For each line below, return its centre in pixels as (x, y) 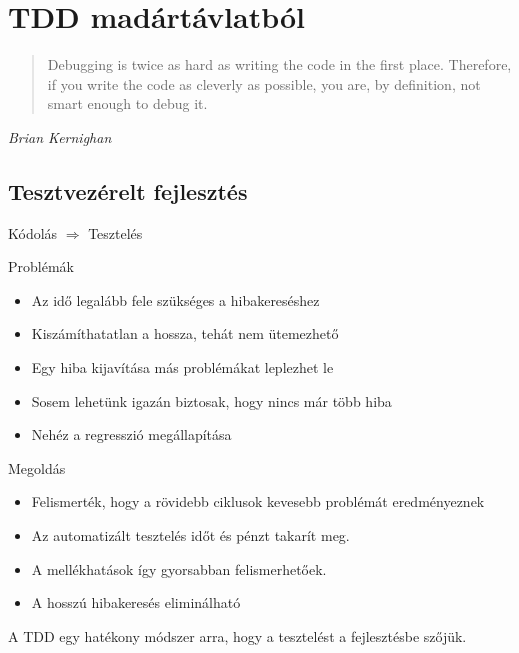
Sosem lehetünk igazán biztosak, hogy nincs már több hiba (211, 400)
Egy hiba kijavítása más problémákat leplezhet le (182, 367)
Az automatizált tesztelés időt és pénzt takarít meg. (190, 535)
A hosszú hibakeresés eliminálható (136, 602)
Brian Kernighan (60, 136)
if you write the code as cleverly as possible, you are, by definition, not (264, 83)
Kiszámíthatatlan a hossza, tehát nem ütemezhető (185, 333)
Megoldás (37, 467)
